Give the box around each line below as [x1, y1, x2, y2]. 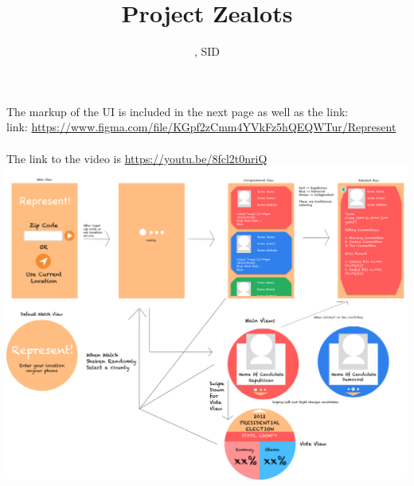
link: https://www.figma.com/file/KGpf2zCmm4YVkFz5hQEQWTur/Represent [6, 119, 396, 135]
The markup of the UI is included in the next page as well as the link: [6, 103, 349, 119]
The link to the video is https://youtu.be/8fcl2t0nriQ [6, 150, 268, 166]
